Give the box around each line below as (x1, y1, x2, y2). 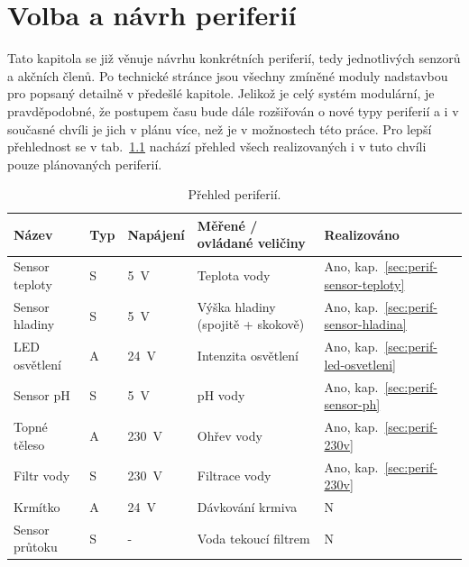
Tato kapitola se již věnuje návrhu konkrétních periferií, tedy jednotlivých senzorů (7, 49, 461, 68)
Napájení (127, 224, 185, 243)
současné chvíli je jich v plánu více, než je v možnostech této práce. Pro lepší (7, 119, 432, 138)
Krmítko (14, 497, 60, 516)
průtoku (14, 537, 58, 556)
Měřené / (197, 215, 258, 234)
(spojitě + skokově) (197, 315, 305, 334)
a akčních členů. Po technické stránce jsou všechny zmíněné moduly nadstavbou (7, 66, 448, 85)
